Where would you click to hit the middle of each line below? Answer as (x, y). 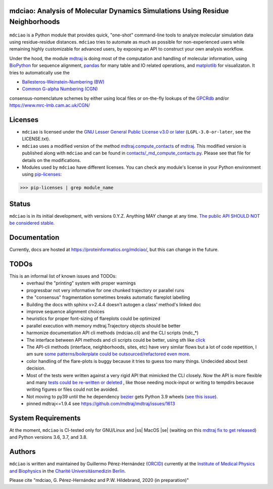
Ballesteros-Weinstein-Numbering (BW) (63, 81)
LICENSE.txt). (36, 139)
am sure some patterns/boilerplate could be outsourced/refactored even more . (108, 354)
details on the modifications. (52, 160)
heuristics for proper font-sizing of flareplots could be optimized (93, 318)
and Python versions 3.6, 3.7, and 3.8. (49, 437)
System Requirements (45, 418)
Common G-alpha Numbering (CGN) (60, 89)
